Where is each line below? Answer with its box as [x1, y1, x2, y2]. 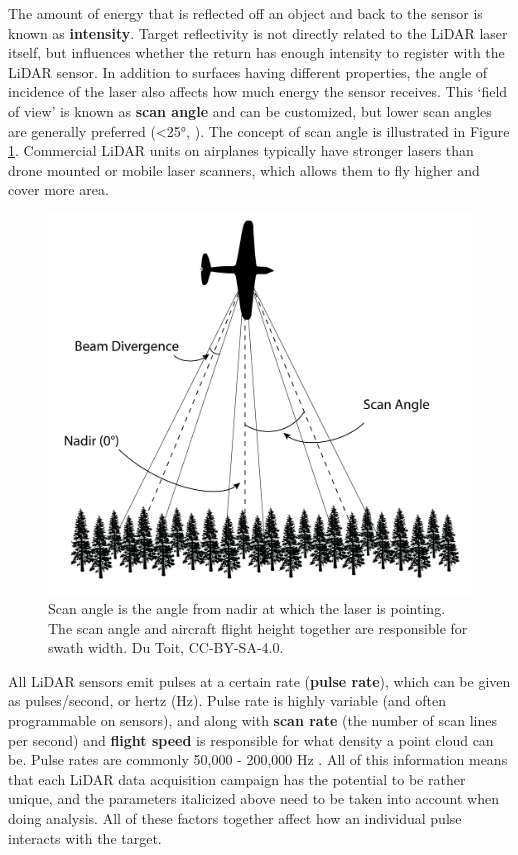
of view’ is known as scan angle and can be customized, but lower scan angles [8, 100, 492, 121]
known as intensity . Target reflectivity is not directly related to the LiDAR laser [8, 22, 508, 43]
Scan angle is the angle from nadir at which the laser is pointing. [48, 598, 446, 619]
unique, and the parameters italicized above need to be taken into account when [8, 788, 499, 809]
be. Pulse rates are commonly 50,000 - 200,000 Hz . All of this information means [8, 749, 508, 770]
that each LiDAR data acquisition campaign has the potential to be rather [8, 768, 466, 789]
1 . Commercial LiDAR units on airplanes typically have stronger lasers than [8, 140, 474, 161]
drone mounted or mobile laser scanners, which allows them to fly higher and [8, 159, 480, 180]
